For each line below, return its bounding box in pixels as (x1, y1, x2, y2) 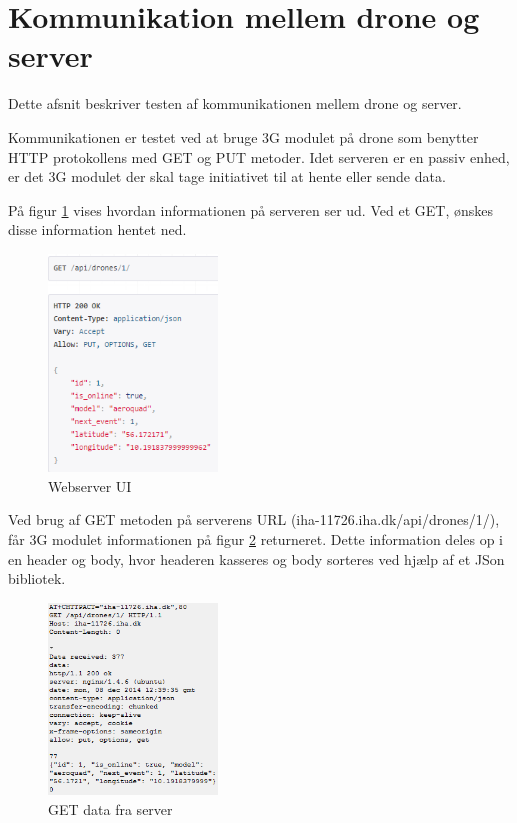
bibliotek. (8, 568, 66, 589)
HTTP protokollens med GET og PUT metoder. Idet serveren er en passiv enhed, (8, 146, 510, 167)
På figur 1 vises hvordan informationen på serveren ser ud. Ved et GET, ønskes (8, 199, 493, 220)
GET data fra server (48, 799, 173, 820)
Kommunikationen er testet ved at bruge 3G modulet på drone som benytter (8, 126, 479, 147)
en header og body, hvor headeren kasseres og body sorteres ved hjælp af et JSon (8, 548, 505, 569)
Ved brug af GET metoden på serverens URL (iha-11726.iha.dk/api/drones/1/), (8, 509, 500, 530)
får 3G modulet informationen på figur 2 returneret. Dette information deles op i (8, 528, 503, 549)
